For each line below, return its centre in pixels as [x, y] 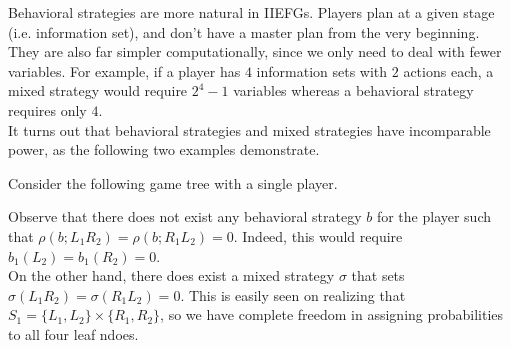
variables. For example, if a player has [124, 70]
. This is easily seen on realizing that [293, 294]
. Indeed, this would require [318, 235]
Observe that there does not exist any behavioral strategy [185, 216]
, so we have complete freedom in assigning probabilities [332, 314]
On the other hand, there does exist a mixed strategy [171, 275]
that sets [378, 275]
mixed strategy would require [98, 90]
